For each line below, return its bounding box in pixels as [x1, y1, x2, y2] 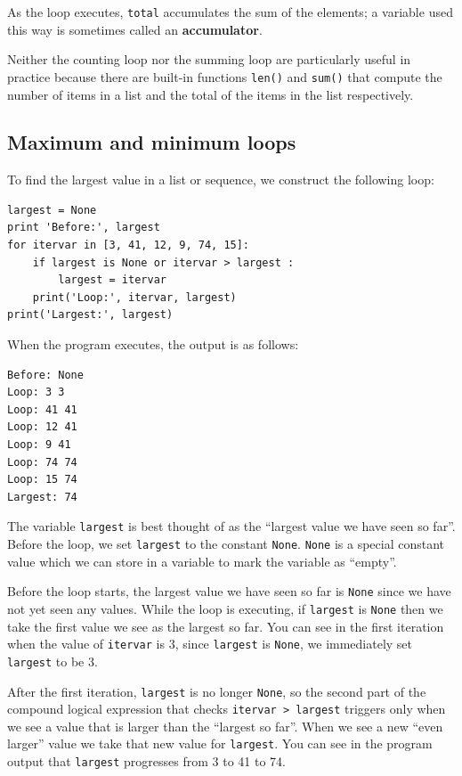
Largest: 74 [7, 490, 77, 503]
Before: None [7, 368, 84, 381]
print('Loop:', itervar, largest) [32, 290, 237, 304]
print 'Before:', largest [7, 221, 160, 234]
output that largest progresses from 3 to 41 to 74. [7, 752, 286, 771]
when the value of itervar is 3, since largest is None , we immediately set [7, 634, 413, 653]
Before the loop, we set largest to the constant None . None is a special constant [7, 535, 445, 553]
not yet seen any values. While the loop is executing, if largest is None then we [7, 599, 443, 617]
